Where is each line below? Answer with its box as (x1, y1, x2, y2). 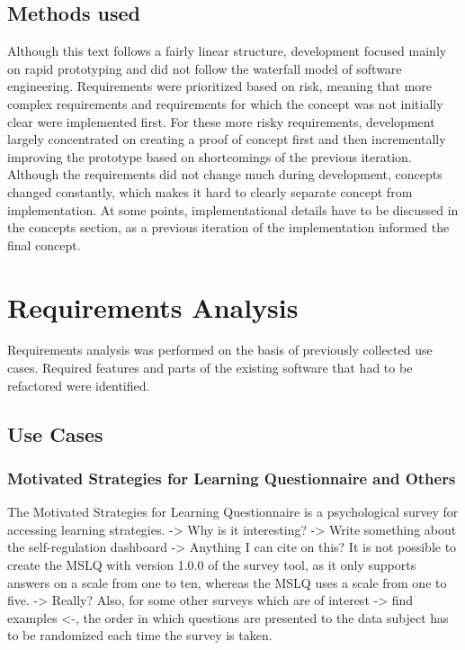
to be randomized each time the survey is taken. (7, 626, 273, 645)
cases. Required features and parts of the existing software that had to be (7, 358, 413, 377)
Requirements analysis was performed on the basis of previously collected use (7, 340, 433, 359)
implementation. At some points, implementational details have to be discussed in (7, 200, 459, 219)
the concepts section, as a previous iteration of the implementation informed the (7, 218, 450, 237)
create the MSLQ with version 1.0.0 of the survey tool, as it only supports (7, 555, 416, 574)
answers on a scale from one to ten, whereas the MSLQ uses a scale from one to (7, 573, 447, 591)
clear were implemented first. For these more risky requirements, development (7, 112, 435, 131)
